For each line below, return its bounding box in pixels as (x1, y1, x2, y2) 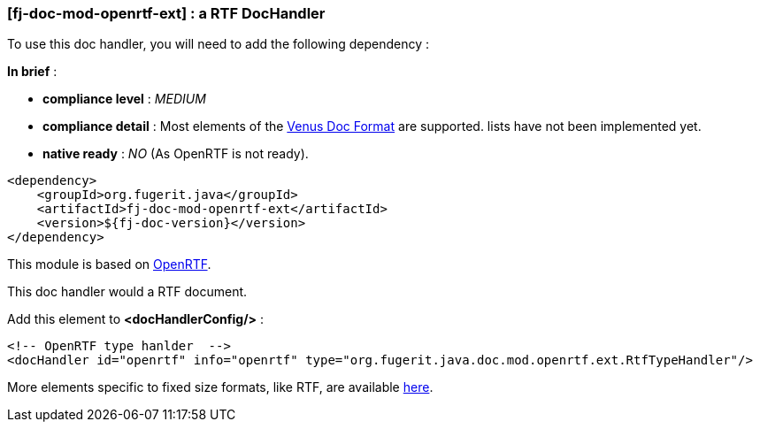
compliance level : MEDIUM (42, 91, 206, 107)
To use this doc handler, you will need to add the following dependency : (7, 36, 430, 52)
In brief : (7, 64, 58, 80)
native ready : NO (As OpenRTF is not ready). (42, 146, 309, 162)
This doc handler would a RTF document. (7, 284, 248, 300)
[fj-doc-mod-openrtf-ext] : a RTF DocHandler (7, 4, 326, 22)
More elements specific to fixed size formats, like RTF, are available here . (7, 379, 434, 395)
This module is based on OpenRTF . (7, 257, 211, 272)
